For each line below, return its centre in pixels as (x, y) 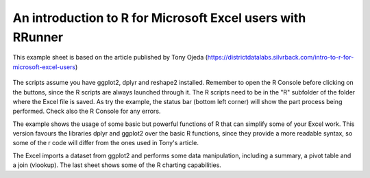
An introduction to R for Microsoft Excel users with (159, 18)
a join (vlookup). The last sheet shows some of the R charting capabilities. (117, 165)
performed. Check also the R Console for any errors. (87, 111)
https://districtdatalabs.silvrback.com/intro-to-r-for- (281, 58)
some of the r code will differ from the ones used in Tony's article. (106, 143)
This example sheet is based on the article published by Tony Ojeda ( (110, 58)
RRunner (38, 37)
